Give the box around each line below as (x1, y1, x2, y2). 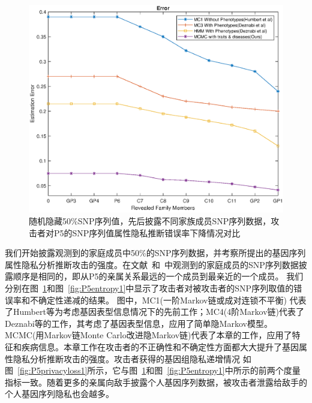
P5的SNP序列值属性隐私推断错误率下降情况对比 (53, 226, 241, 239)
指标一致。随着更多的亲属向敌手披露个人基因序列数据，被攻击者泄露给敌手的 (5, 375, 307, 388)
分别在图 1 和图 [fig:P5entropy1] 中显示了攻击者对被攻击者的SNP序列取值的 (5, 282, 294, 294)
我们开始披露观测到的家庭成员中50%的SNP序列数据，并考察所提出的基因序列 (5, 246, 306, 259)
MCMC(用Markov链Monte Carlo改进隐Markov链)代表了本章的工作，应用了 (5, 329, 292, 341)
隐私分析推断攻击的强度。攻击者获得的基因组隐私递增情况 (13, 352, 240, 365)
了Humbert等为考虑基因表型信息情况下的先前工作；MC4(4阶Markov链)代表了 (5, 305, 305, 318)
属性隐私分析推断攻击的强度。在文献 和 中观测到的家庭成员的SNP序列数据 (5, 258, 299, 270)
